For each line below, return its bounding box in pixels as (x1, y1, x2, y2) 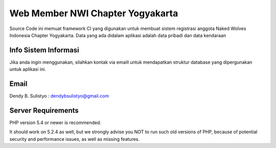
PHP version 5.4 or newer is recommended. (9, 120, 102, 126)
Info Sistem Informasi (9, 46, 79, 54)
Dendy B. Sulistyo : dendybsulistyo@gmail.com (9, 93, 109, 99)
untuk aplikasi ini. (9, 66, 46, 72)
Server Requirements (9, 106, 79, 114)
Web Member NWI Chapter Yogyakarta (9, 8, 178, 19)
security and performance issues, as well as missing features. (9, 136, 140, 142)
